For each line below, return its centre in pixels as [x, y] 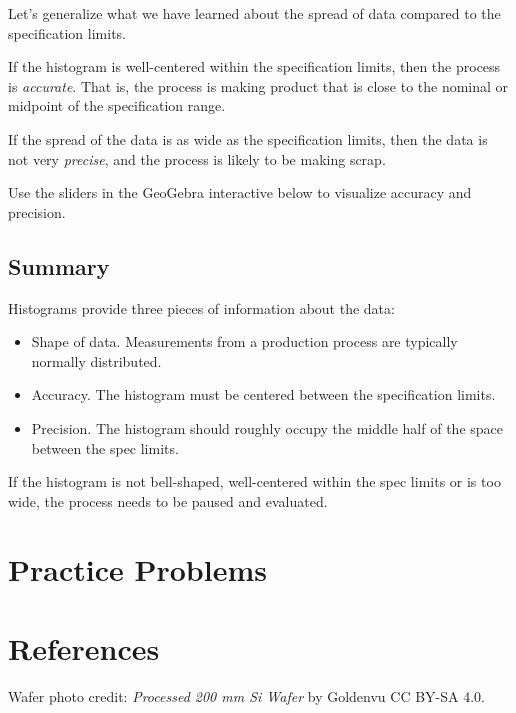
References [84, 647]
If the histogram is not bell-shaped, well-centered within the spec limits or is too [254, 481]
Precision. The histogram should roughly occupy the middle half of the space [267, 427]
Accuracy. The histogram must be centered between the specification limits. [263, 394]
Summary [59, 265]
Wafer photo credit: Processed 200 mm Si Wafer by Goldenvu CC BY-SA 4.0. [246, 695]
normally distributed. [96, 360]
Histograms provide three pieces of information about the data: [201, 307]
